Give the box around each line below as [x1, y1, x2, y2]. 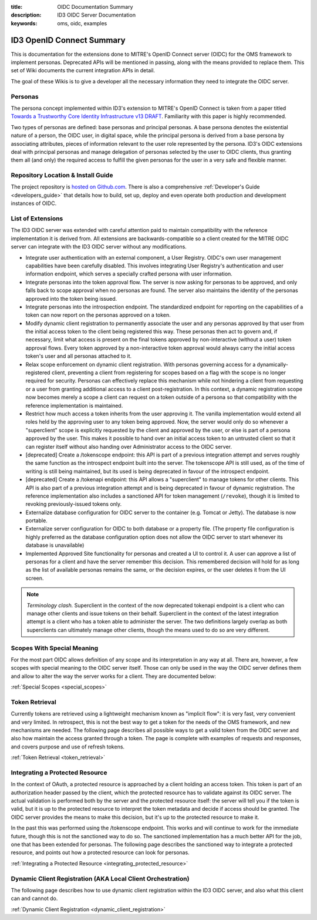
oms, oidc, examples [57, 19, 107, 26]
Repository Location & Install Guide [11, 171, 113, 179]
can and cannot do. [11, 895, 58, 902]
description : [11, 12, 42, 19]
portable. [25, 517, 48, 524]
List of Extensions [11, 214, 63, 223]
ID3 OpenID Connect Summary [11, 35, 126, 45]
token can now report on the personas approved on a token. [25, 311, 171, 318]
